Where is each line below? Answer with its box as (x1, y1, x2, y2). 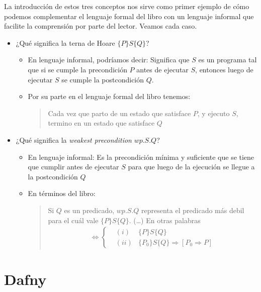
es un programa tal (198, 54, 257, 65)
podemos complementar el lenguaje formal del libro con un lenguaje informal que (4, 11, 254, 21)
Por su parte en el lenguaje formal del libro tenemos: (28, 91, 191, 102)
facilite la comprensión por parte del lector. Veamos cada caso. (4, 21, 197, 31)
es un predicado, (64, 205, 115, 215)
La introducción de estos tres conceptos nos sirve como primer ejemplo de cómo (4, 1, 249, 11)
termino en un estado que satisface (48, 118, 155, 128)
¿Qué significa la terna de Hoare (16, 37, 115, 48)
